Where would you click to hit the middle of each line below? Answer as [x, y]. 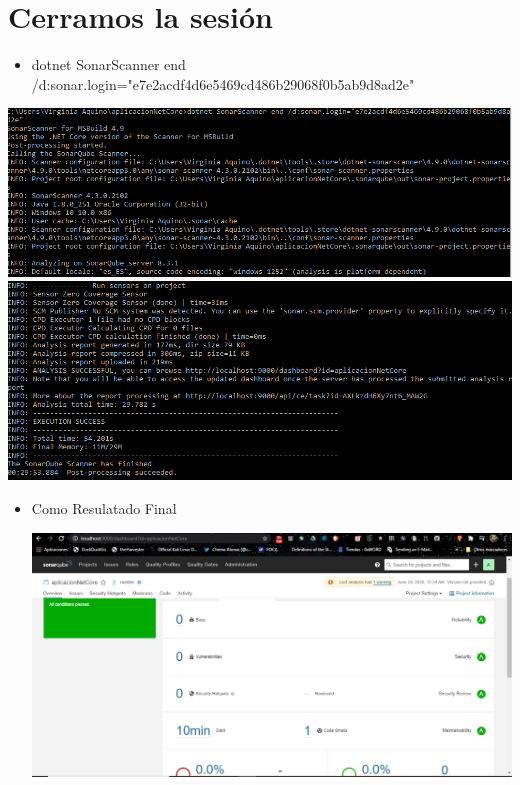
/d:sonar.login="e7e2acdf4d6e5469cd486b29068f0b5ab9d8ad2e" [223, 83]
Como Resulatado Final [104, 507]
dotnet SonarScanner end [108, 64]
